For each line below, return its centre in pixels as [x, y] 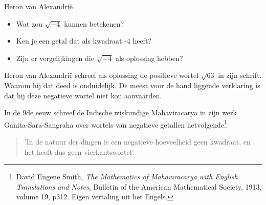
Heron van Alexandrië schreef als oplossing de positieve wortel [102, 75]
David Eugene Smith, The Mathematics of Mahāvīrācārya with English [127, 177]
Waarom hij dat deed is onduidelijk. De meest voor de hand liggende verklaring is [132, 85]
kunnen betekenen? [94, 23]
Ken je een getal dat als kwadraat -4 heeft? [84, 41]
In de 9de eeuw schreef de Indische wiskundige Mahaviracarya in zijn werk [120, 112]
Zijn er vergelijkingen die [55, 58]
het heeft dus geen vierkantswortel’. [80, 151]
